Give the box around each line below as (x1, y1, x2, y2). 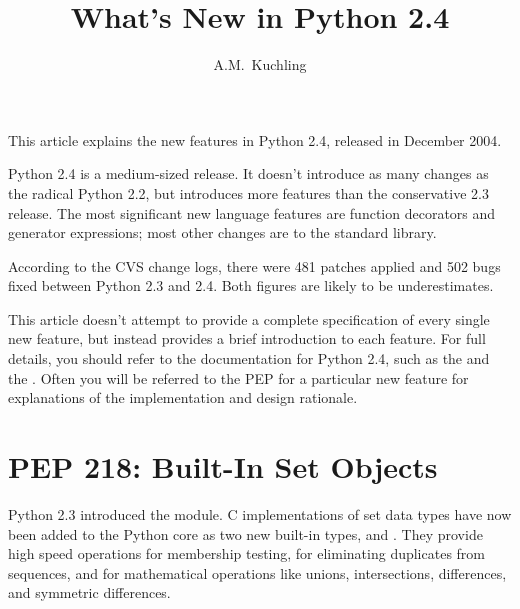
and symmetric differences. (8, 582, 171, 603)
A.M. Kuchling (213, 54, 307, 75)
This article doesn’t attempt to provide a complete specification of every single (8, 308, 490, 329)
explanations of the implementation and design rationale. (8, 387, 358, 408)
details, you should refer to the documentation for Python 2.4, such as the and (8, 348, 490, 369)
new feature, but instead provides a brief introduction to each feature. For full (8, 328, 486, 349)
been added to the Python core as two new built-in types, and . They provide (8, 523, 483, 544)
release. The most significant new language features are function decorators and (8, 202, 496, 223)
